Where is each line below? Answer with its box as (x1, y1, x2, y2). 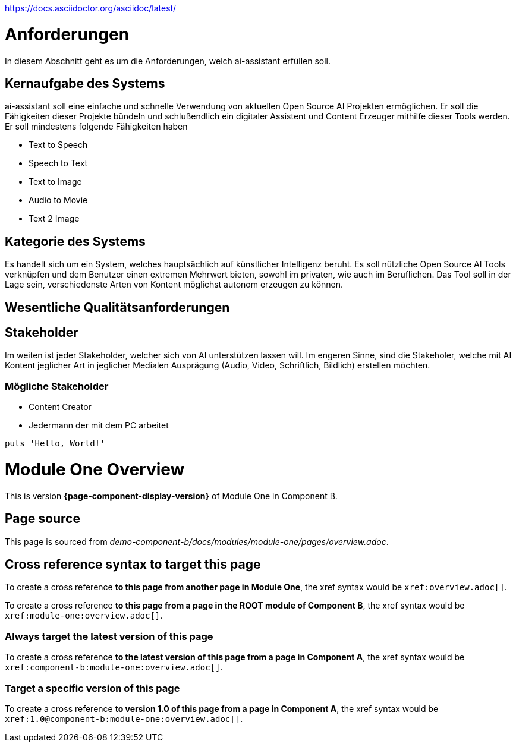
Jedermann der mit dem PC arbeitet (29, 420, 169, 431)
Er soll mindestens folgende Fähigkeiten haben (5, 121, 188, 132)
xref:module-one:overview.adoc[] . (5, 610, 163, 621)
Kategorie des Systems (5, 234, 146, 249)
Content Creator (29, 402, 92, 412)
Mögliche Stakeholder (5, 380, 109, 392)
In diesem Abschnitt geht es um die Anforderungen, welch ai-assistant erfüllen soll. (5, 55, 331, 66)
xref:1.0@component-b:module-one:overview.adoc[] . (5, 713, 243, 724)
